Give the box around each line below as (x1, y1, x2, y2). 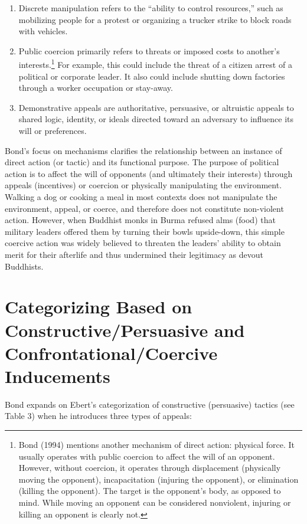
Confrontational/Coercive (5, 340, 218, 365)
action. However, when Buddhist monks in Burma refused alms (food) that (5, 214, 276, 226)
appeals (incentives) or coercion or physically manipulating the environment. (5, 179, 282, 191)
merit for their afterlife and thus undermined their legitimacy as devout (5, 248, 263, 260)
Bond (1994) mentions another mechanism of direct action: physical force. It (18, 438, 295, 450)
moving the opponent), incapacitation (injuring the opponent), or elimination (18, 473, 299, 485)
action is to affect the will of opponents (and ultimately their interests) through (5, 167, 293, 179)
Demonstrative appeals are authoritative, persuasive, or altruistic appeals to (18, 101, 294, 113)
